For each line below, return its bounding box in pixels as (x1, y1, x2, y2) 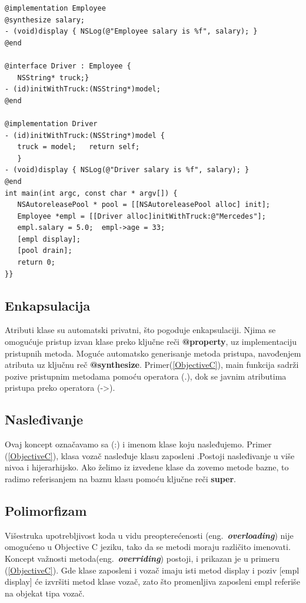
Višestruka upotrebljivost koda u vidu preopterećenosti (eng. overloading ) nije (5, 529, 294, 541)
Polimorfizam (5, 501, 87, 519)
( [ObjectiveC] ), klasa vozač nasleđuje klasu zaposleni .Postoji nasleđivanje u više (5, 449, 295, 462)
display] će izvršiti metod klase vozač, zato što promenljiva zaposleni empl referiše (5, 575, 300, 588)
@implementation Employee (5, 4, 106, 12)
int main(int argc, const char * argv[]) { (5, 189, 178, 197)
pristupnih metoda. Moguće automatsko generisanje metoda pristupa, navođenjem (5, 347, 301, 359)
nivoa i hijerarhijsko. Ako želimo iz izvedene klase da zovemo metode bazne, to (5, 461, 289, 473)
